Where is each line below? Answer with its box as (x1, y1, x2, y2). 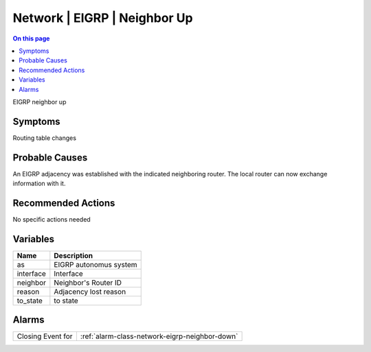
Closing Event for (16, 331, 73, 341)
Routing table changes (12, 134, 77, 142)
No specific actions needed (12, 215, 91, 223)
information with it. (12, 179, 66, 188)
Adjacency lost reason (54, 287, 126, 296)
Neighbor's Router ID (54, 278, 122, 288)
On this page (12, 34, 50, 43)
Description (54, 250, 93, 260)
